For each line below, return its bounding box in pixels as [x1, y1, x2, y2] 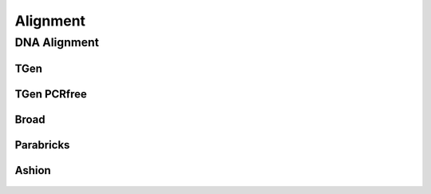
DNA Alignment [14, 35, 100, 49]
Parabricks [14, 138, 70, 152]
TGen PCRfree [14, 87, 88, 101]
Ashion [14, 164, 51, 177]
